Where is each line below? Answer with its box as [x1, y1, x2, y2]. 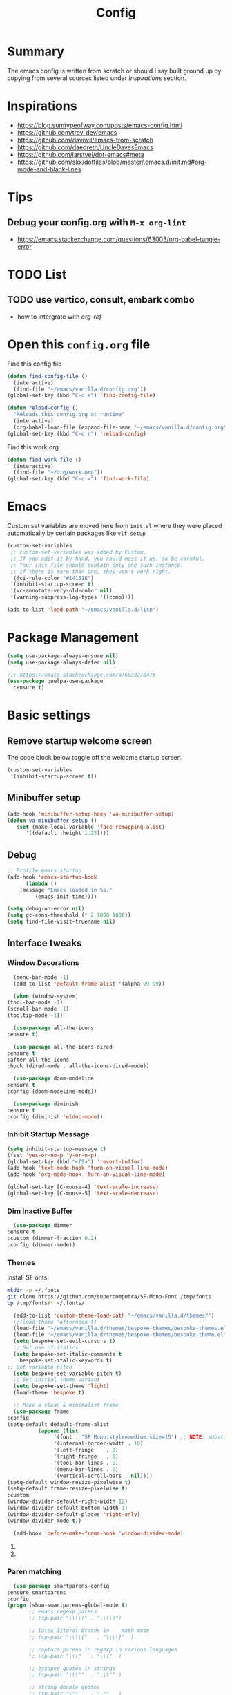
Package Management [7, 630, 139, 646]
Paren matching [7, 1567, 61, 1577]
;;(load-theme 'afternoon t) [13, 1318, 97, 1325]
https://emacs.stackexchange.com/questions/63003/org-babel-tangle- [17, 235, 221, 243]
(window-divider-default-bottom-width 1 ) [7, 1505, 128, 1512]
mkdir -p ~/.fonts [7, 1287, 60, 1294]
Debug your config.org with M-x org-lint [7, 216, 186, 229]
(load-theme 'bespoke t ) [13, 1389, 85, 1396]
